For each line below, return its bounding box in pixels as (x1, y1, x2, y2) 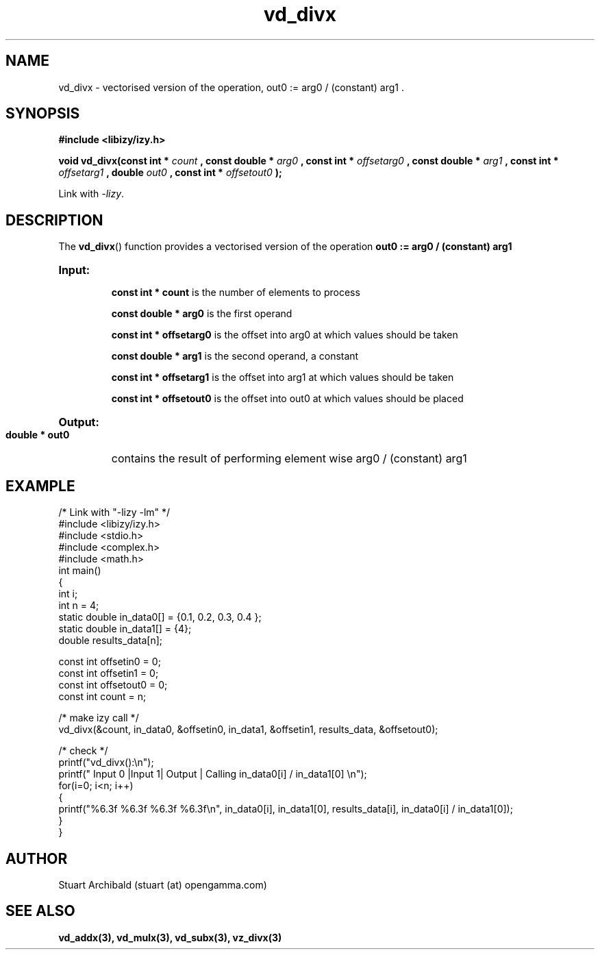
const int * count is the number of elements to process (111, 286, 360, 299)
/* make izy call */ (58, 712, 139, 724)
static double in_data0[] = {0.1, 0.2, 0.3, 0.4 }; (58, 611, 262, 623)
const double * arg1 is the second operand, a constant (111, 350, 359, 362)
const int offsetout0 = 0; (58, 679, 168, 691)
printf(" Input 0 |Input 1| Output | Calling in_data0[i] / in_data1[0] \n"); (58, 768, 367, 780)
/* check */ (58, 745, 108, 757)
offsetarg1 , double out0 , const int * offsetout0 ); (58, 166, 282, 179)
